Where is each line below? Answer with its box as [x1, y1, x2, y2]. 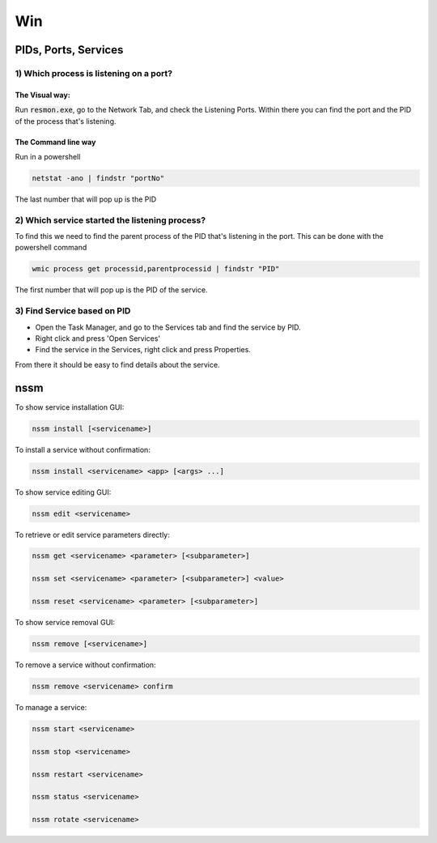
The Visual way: [15, 90, 70, 100]
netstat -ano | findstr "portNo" [32, 173, 165, 182]
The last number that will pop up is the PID [15, 194, 157, 204]
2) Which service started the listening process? [15, 215, 206, 226]
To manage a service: [15, 702, 87, 712]
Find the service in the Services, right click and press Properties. [35, 345, 251, 355]
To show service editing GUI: [15, 487, 112, 497]
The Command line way [15, 137, 96, 147]
